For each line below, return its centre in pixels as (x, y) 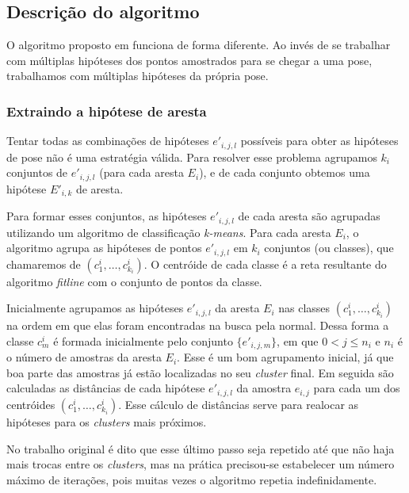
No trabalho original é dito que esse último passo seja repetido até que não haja (201, 448)
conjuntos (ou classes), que (329, 248)
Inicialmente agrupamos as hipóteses (95, 308)
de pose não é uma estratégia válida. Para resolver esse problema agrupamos (192, 157)
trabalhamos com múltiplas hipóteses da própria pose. (138, 76)
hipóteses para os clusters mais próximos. (107, 421)
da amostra (264, 388)
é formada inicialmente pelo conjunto (143, 340)
